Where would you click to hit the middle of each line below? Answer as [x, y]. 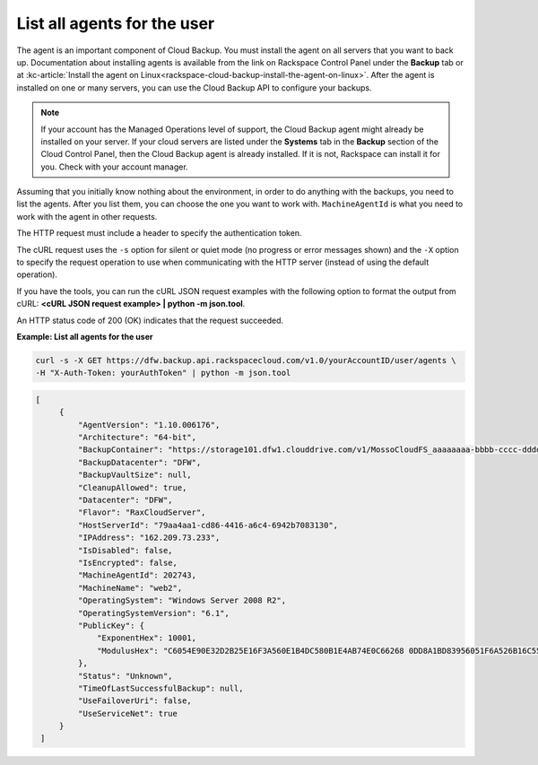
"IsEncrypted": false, [128, 563]
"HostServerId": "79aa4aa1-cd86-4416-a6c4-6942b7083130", [208, 525]
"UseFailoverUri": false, [134, 701]
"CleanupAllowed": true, [132, 487]
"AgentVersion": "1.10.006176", [149, 425]
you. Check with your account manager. [114, 167]
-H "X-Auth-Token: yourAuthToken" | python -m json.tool [163, 373]
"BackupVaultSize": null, [134, 475]
